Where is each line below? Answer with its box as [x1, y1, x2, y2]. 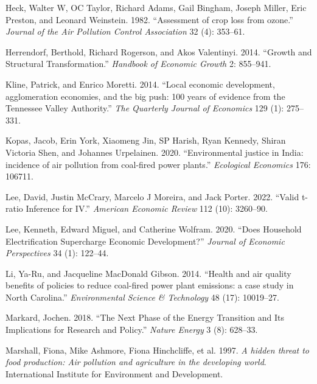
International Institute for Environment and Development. [5, 367, 223, 380]
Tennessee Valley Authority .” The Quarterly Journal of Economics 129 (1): [5, 102, 284, 114]
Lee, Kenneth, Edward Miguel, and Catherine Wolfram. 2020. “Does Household [5, 222, 302, 235]
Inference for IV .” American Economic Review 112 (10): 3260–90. [26, 202, 268, 215]
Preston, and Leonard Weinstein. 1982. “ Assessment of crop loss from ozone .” [5, 13, 293, 26]
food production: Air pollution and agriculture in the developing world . [5, 355, 266, 368]
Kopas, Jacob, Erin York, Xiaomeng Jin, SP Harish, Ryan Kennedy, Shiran [5, 134, 286, 147]
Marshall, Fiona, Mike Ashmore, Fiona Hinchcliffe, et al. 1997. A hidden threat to [5, 343, 310, 356]
